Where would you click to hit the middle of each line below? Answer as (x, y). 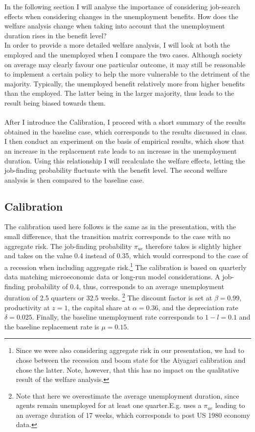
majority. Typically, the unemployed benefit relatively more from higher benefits (125, 83)
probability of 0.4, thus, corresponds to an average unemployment (126, 286)
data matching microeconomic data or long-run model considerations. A (112, 277)
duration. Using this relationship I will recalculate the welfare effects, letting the (125, 160)
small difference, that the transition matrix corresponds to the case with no (117, 236)
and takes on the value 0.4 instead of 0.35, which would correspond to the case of (126, 256)
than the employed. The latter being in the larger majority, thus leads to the (119, 93)
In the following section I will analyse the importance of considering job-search (122, 6)
